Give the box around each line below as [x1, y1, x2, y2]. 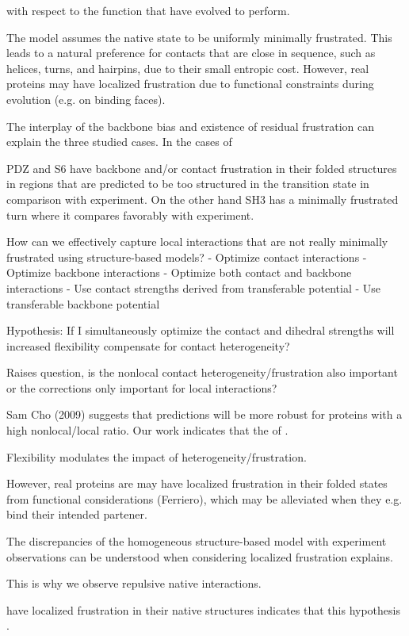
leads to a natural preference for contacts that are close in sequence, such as [6, 44, 376, 61]
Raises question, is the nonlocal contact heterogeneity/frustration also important [6, 364, 398, 381]
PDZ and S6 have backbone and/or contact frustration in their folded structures [6, 159, 397, 176]
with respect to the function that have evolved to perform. [6, 2, 290, 18]
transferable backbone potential [6, 295, 160, 312]
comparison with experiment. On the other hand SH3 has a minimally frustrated [6, 190, 399, 207]
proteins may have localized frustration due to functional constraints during [6, 75, 374, 92]
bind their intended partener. [6, 506, 147, 523]
